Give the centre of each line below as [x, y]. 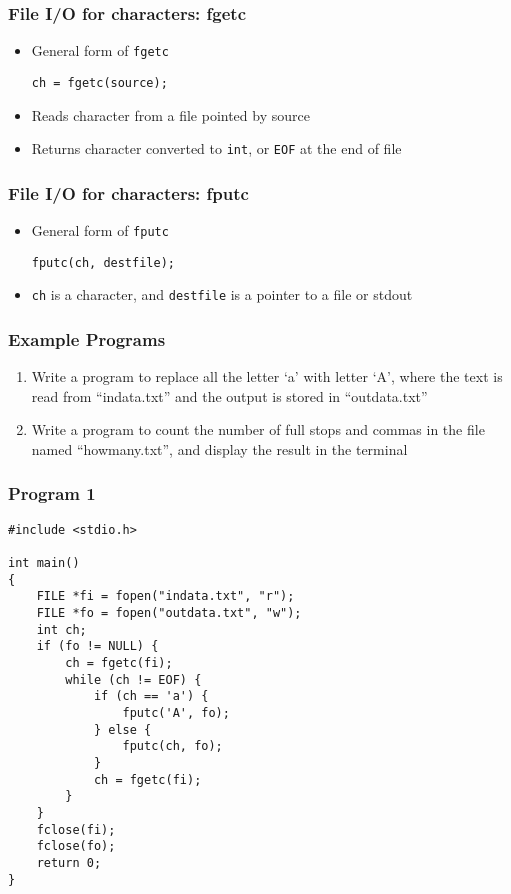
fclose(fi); [76, 829]
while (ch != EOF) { [133, 679]
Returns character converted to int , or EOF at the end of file [216, 148]
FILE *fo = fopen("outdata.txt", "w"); [169, 613]
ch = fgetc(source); [99, 82]
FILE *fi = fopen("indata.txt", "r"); [165, 596]
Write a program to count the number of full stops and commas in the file [258, 429]
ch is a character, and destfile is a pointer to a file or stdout [222, 294]
